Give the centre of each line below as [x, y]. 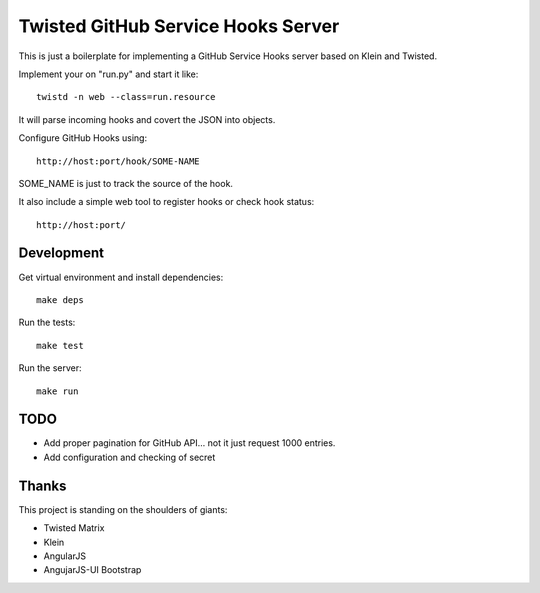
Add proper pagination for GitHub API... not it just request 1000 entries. [189, 443]
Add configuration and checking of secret [129, 457]
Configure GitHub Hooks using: [83, 138]
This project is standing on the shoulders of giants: [123, 509]
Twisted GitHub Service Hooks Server [179, 26]
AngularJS [65, 556]
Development [61, 253]
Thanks [42, 485]
